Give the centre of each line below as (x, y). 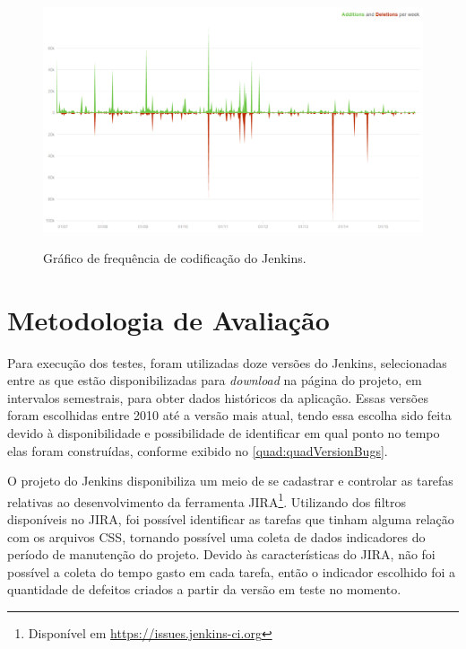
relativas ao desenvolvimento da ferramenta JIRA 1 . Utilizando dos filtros (207, 500)
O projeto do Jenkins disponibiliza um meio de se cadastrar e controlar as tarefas (230, 481)
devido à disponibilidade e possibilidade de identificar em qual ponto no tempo (224, 433)
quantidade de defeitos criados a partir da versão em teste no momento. (204, 589)
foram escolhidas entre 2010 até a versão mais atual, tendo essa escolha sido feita (229, 415)
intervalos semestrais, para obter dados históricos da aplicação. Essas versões (218, 397)
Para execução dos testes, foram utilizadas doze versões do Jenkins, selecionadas (227, 362)
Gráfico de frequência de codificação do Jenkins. (175, 257)
